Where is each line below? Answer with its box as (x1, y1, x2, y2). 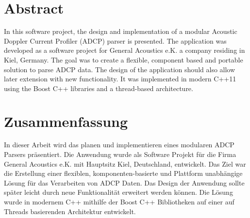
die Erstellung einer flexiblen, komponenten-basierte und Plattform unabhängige (4, 168, 243, 178)
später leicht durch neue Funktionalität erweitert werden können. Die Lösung (4, 187, 233, 197)
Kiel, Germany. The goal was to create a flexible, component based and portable (4, 54, 243, 64)
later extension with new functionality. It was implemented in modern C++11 (4, 74, 236, 84)
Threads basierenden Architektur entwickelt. (4, 206, 136, 216)
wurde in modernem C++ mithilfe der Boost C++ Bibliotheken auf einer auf (4, 196, 234, 206)
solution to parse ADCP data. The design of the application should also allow (4, 64, 235, 74)
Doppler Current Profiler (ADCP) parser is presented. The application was (4, 35, 227, 46)
